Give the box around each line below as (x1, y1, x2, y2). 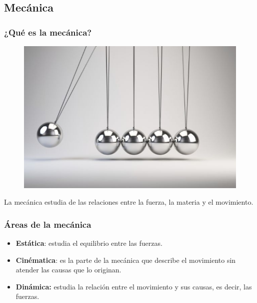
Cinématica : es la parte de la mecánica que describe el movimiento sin (15, 254, 236, 265)
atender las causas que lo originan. (15, 264, 121, 275)
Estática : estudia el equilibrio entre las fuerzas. (15, 238, 162, 248)
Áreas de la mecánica (4, 218, 91, 230)
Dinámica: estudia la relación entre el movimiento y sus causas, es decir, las (15, 281, 252, 291)
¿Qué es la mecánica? (4, 26, 92, 38)
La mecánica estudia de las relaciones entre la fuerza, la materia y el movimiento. (4, 197, 253, 207)
